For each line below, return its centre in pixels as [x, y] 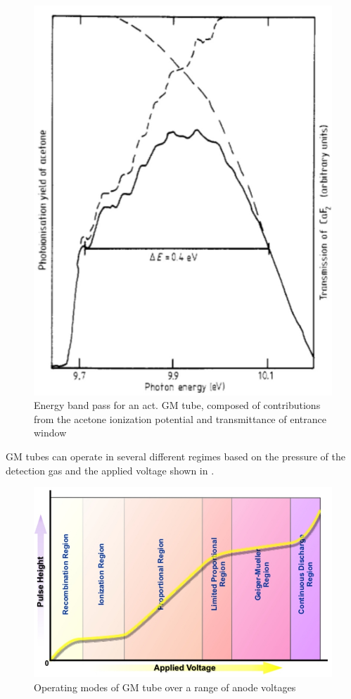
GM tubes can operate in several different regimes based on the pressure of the [175, 456]
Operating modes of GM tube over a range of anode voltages [165, 687]
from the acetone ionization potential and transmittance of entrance [180, 418]
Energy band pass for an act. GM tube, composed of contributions [177, 405]
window [50, 433]
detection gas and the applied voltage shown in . [110, 470]
